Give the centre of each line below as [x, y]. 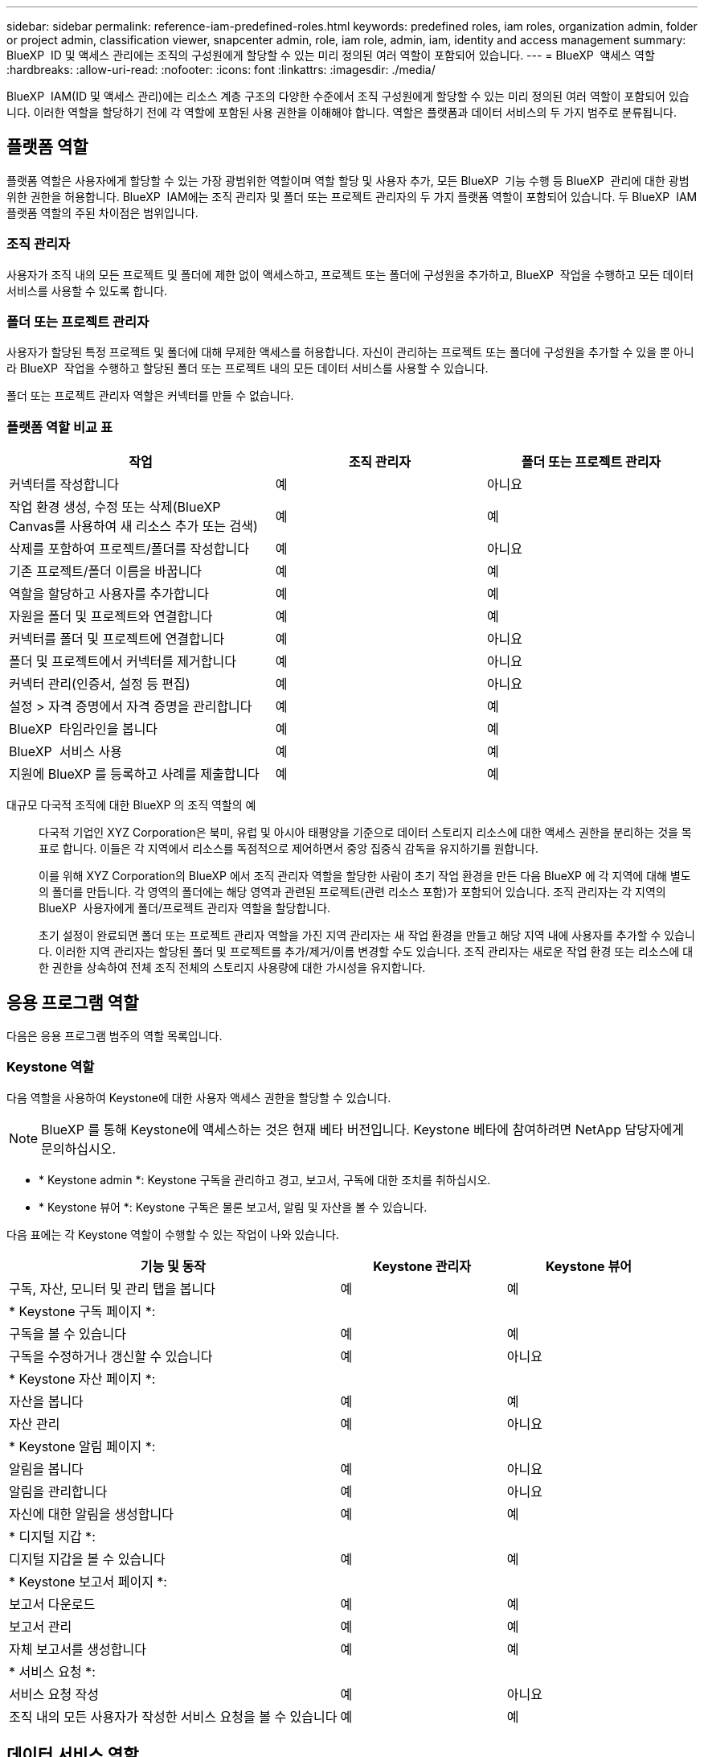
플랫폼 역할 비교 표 [60, 427]
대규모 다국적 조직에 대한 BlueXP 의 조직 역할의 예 [131, 805]
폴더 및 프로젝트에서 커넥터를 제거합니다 [123, 662]
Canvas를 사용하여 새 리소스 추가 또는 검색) [133, 527]
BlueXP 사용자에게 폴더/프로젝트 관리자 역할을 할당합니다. [185, 908]
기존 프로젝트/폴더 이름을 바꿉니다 [106, 572]
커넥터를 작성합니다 [64, 485]
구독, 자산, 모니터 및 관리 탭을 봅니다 [113, 1288]
